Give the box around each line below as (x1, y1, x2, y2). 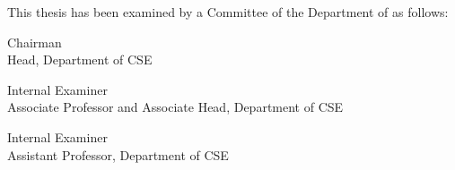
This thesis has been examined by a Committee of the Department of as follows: (7, 3, 449, 21)
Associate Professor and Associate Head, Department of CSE (7, 98, 344, 116)
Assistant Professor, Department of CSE (7, 145, 229, 164)
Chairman (7, 32, 62, 51)
